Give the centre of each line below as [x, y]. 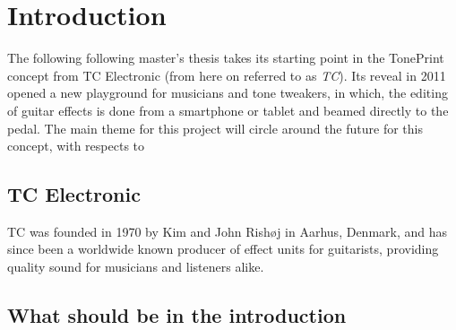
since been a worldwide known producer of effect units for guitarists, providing [223, 249]
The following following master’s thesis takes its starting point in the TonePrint [226, 58]
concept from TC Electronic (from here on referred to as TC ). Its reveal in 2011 [227, 75]
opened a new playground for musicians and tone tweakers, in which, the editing [228, 93]
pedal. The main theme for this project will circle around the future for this [215, 128]
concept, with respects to [76, 146]
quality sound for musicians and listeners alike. [136, 267]
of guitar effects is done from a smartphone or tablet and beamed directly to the [228, 110]
